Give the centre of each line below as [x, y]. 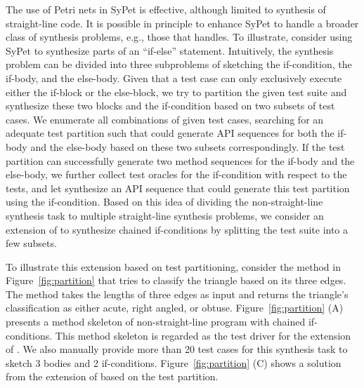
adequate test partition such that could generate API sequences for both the [170, 133]
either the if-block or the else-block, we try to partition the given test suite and [176, 92]
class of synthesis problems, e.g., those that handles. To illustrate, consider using [179, 37]
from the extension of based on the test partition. [112, 376]
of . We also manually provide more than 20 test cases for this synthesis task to [177, 349]
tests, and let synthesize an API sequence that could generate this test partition [178, 188]
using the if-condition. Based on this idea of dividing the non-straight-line [164, 202]
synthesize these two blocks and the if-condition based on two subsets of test [170, 106]
